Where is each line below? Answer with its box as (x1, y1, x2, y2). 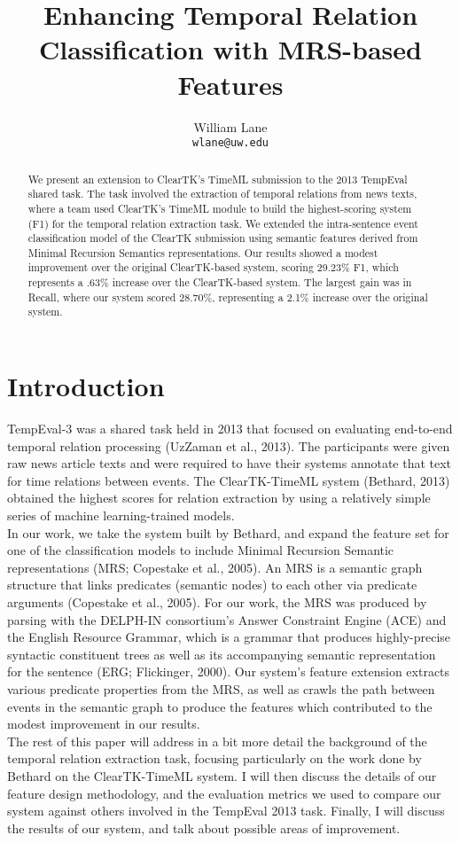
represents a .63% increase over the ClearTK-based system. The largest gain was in (27, 275, 412, 290)
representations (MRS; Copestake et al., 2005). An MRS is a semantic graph (7, 558, 423, 576)
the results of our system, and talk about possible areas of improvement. (7, 818, 401, 837)
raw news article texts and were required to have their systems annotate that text (7, 454, 452, 472)
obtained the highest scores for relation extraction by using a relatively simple (7, 488, 431, 507)
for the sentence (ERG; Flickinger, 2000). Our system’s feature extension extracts (7, 662, 450, 681)
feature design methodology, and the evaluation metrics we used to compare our (7, 784, 441, 802)
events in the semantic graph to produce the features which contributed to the (7, 697, 433, 715)
